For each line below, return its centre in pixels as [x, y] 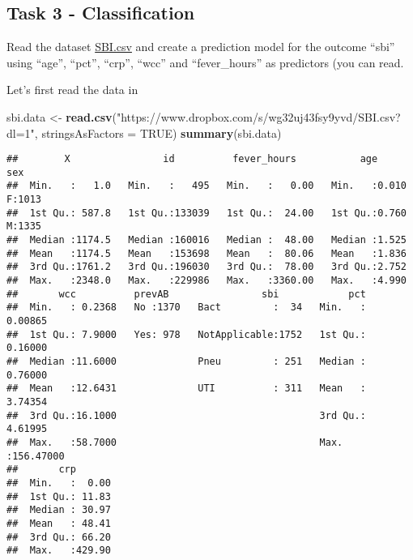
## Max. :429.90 [59, 551]
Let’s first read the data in [72, 90]
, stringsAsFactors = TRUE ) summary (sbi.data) [158, 133]
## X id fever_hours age [192, 159]
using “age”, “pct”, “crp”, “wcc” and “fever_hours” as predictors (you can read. [205, 62]
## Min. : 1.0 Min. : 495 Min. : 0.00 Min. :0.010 [206, 186]
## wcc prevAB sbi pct [186, 294]
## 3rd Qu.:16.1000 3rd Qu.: [186, 415]
